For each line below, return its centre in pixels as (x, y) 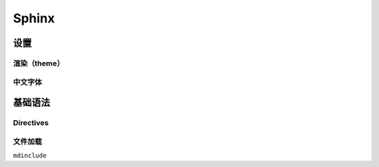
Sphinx (34, 18)
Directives (31, 123)
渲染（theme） (39, 63)
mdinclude (30, 156)
